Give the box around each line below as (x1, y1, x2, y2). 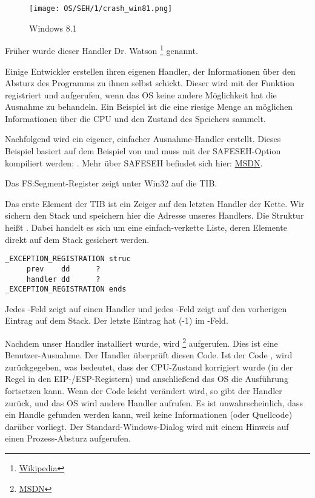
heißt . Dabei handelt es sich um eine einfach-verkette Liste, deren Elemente (5, 221, 287, 234)
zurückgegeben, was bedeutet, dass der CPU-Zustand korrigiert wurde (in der (5, 360, 293, 373)
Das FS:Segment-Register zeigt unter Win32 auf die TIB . (5, 177, 217, 189)
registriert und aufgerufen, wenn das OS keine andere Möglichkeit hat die (5, 88, 277, 101)
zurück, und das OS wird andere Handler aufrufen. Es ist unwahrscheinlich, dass (5, 396, 303, 409)
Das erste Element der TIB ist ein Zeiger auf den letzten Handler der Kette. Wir (5, 197, 305, 210)
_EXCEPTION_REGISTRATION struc (5, 254, 131, 264)
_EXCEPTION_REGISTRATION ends (5, 285, 127, 294)
